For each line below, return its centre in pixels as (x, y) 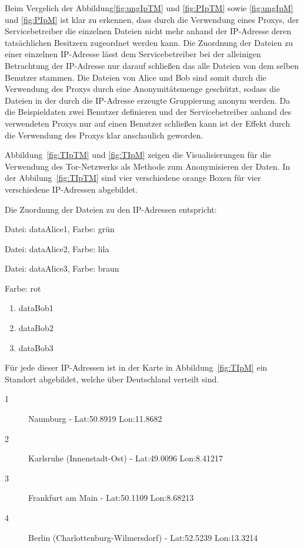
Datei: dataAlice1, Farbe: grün (60, 229)
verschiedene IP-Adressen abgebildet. (71, 189)
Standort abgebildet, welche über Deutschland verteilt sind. (112, 379)
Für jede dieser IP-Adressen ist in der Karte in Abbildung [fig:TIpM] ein (136, 367)
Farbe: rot (23, 288)
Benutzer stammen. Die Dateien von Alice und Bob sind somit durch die (136, 77)
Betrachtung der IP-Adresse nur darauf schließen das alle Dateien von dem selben (152, 65)
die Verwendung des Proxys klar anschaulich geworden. (104, 135)
